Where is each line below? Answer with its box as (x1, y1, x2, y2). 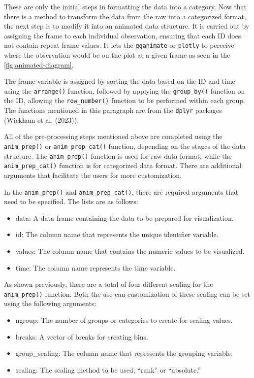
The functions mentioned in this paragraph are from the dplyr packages (4, 105, 222, 115)
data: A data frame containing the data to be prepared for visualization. (15, 212, 234, 223)
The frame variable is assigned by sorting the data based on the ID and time (4, 76, 235, 86)
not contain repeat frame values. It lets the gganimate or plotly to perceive (4, 40, 234, 50)
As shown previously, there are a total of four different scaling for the (4, 279, 213, 289)
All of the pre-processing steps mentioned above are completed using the (4, 131, 222, 141)
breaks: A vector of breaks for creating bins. (15, 331, 148, 342)
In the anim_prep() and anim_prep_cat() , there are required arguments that (4, 186, 239, 197)
